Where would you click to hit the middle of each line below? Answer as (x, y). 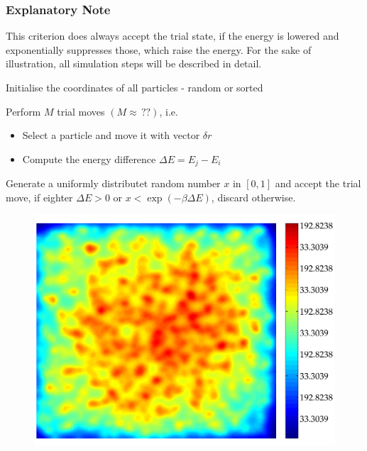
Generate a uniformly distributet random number (113, 183)
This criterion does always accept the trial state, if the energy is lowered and (172, 36)
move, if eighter (39, 197)
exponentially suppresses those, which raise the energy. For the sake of (159, 49)
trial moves (81, 111)
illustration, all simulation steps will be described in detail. (134, 63)
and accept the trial (318, 183)
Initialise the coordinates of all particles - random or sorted (135, 87)
